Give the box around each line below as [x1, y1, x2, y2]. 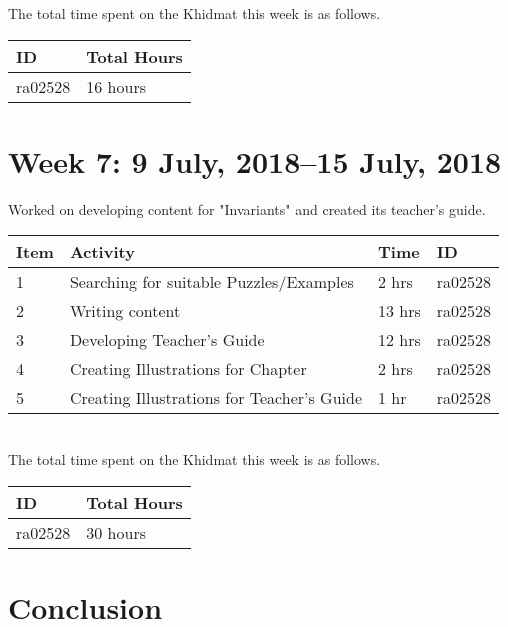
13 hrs [378, 299, 421, 323]
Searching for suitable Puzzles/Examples [69, 270, 354, 294]
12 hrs [378, 328, 421, 352]
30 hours [86, 520, 146, 544]
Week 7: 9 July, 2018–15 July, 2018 [8, 140, 502, 181]
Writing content [69, 299, 181, 323]
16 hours [86, 74, 146, 98]
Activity [69, 240, 135, 264]
